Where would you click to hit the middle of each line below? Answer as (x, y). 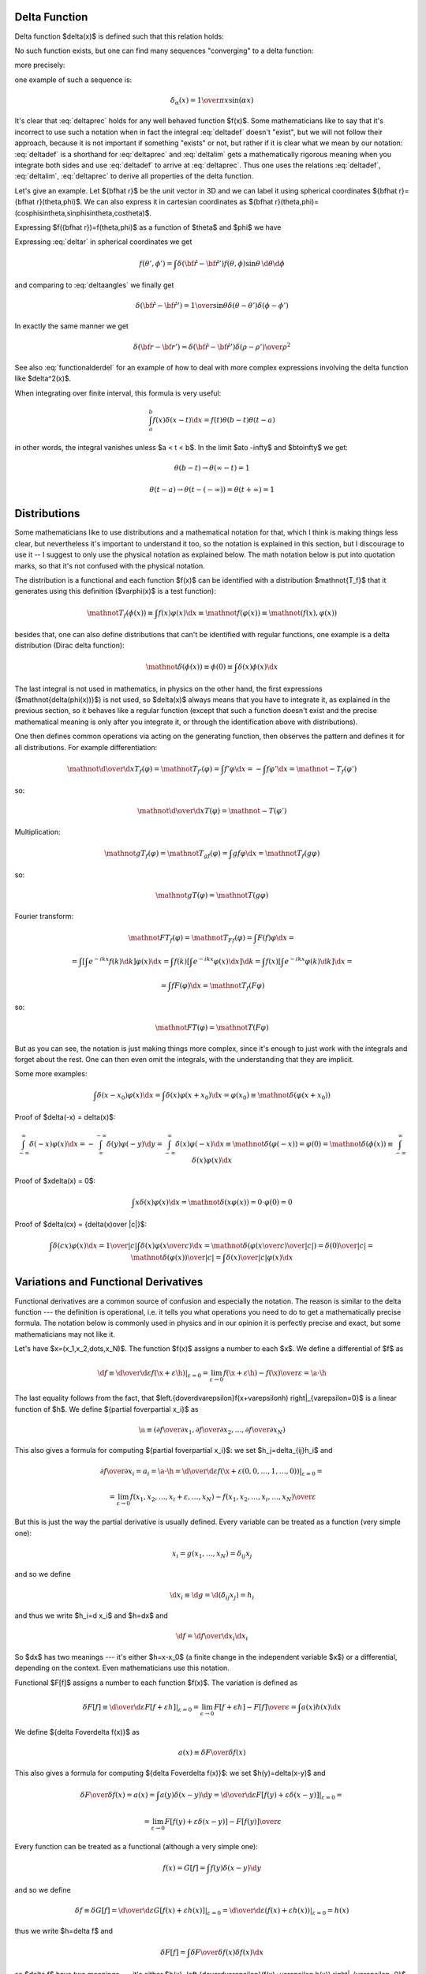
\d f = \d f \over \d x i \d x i (212, 1637)
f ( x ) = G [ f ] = (184, 1868)
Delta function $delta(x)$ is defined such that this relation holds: (119, 36)
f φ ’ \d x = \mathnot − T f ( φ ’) (312, 770)
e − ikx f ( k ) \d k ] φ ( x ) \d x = (129, 961)
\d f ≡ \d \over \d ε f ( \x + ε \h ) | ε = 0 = (153, 1374)
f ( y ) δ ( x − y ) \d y (236, 1868)
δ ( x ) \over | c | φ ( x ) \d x (260, 1257)
